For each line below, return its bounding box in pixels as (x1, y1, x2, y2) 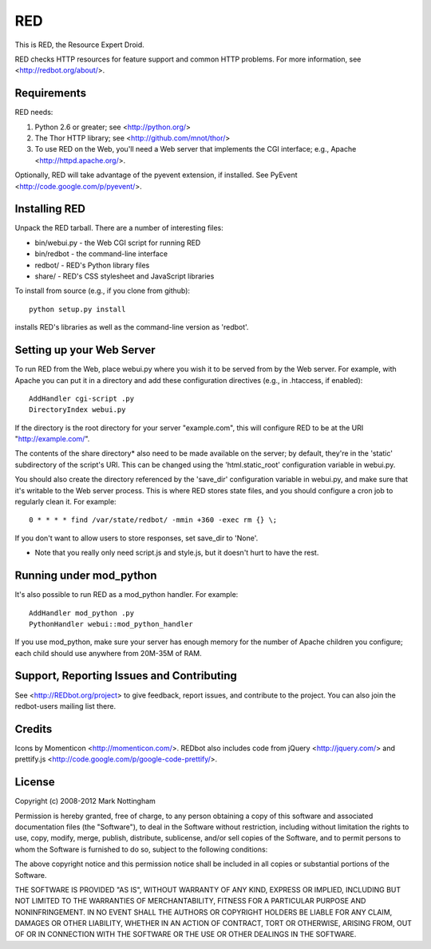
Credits (14, 722, 53, 736)
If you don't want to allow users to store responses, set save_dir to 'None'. (14, 533, 259, 543)
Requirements (14, 86, 87, 100)
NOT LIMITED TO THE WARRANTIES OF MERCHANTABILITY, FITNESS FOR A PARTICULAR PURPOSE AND (14, 896, 366, 906)
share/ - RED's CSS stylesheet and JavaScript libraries (34, 271, 215, 281)
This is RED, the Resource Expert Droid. (14, 40, 145, 49)
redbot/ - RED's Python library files (34, 260, 150, 270)
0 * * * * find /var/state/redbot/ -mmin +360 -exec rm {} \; (29, 516, 278, 524)
